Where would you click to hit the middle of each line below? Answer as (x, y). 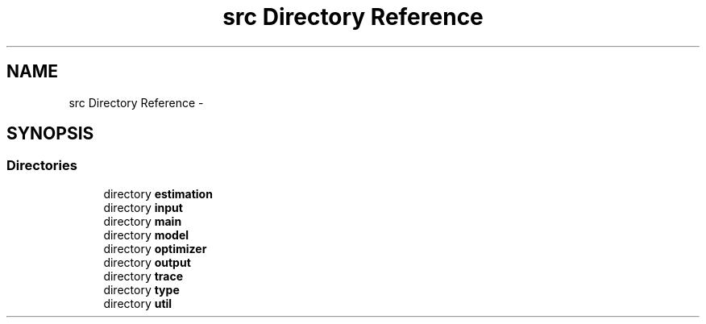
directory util (138, 303)
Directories (42, 166)
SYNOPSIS (50, 134)
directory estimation (158, 193)
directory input (143, 207)
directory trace (143, 276)
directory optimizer (155, 248)
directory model (146, 235)
